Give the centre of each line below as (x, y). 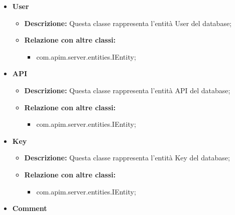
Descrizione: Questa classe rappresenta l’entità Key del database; (127, 158)
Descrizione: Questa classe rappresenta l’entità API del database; (127, 90)
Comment (30, 208)
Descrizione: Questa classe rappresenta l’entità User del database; (128, 23)
